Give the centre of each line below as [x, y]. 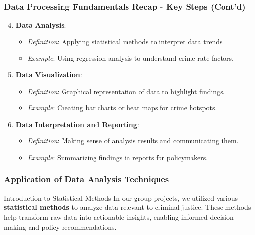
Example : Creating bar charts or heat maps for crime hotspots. [122, 108]
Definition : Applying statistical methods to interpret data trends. [126, 41]
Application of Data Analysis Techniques [87, 179]
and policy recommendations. [72, 226]
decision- [223, 217]
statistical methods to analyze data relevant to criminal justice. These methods [127, 207]
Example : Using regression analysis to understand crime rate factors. [130, 58]
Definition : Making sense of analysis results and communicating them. [133, 141]
